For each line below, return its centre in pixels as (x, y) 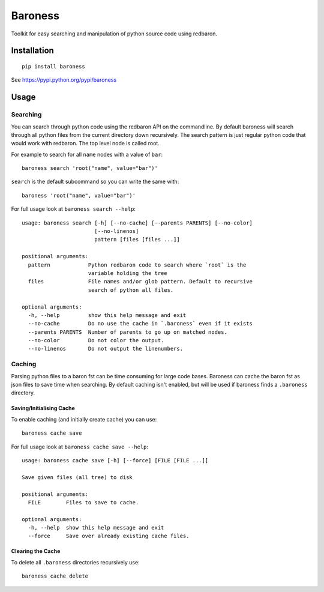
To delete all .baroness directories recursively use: (76, 562)
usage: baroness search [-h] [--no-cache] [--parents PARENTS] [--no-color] (137, 223)
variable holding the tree (127, 273)
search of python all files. (131, 290)
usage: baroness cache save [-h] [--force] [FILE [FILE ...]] (115, 460)
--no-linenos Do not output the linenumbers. (105, 349)
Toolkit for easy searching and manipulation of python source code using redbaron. (114, 34)
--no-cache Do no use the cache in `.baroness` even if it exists (140, 324)
